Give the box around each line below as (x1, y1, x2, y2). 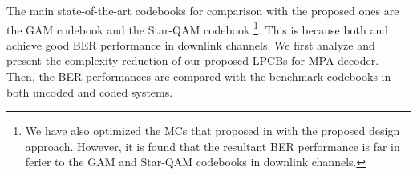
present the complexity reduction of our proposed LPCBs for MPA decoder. (6, 52, 379, 69)
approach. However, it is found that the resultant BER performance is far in (25, 137, 400, 154)
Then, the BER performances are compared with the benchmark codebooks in (6, 68, 391, 85)
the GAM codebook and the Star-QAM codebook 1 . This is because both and (6, 18, 389, 38)
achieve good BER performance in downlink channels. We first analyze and (6, 36, 375, 53)
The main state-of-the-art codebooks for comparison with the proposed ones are (6, 2, 399, 18)
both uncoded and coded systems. (6, 83, 173, 100)
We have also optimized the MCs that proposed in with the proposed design (25, 122, 400, 139)
